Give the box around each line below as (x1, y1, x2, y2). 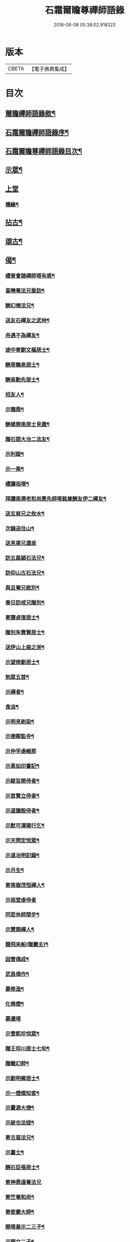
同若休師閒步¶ (5, 911, 39, 918)
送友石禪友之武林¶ (5, 317, 50, 324)
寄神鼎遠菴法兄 (5, 1179, 42, 1186)
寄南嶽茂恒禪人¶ (5, 881, 45, 888)
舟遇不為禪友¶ (5, 331, 39, 338)
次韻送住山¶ (5, 525, 34, 532)
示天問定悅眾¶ (5, 837, 39, 844)
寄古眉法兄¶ (5, 1134, 34, 1141)
